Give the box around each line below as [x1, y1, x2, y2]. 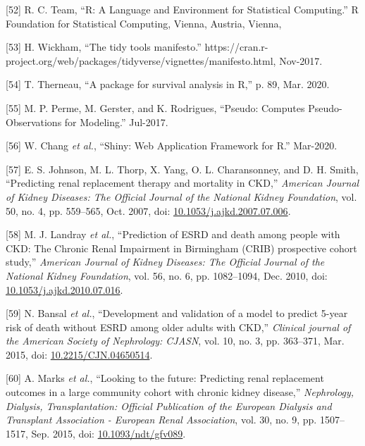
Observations [6, 114, 62, 129]
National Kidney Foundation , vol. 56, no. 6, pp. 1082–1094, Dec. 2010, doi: [6, 268, 328, 283]
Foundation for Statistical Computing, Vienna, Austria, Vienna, [6, 16, 282, 30]
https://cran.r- [204, 39, 268, 54]
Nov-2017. [279, 53, 323, 68]
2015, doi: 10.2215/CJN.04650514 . [6, 347, 153, 361]
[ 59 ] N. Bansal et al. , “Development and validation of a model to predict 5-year [6, 306, 348, 321]
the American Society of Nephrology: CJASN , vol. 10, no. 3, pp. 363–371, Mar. [6, 333, 345, 348]
